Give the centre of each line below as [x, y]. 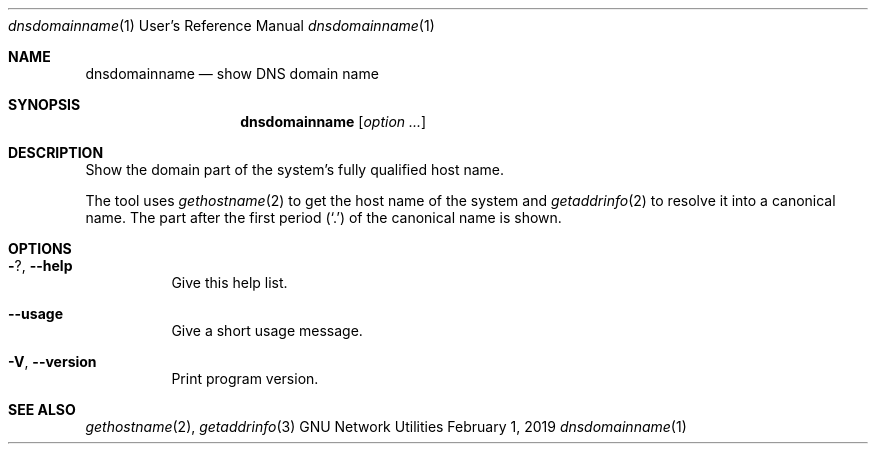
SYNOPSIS [44, 104]
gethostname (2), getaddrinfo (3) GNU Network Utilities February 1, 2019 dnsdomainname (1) [386, 426]
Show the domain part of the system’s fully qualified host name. [295, 169]
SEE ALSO [42, 409]
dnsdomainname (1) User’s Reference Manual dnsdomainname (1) [221, 25]
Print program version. [245, 378]
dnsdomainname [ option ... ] [333, 121]
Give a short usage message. [267, 330]
